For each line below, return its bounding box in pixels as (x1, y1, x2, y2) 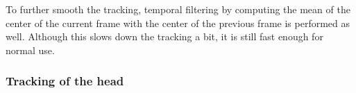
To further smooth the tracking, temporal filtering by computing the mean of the (6, 2, 350, 16)
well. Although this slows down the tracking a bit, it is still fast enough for (6, 29, 323, 44)
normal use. (6, 42, 55, 57)
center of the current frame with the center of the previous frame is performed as (6, 15, 350, 30)
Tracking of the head (6, 72, 124, 90)
